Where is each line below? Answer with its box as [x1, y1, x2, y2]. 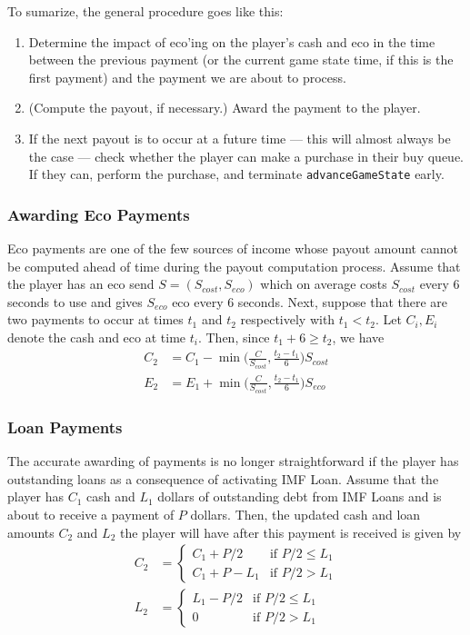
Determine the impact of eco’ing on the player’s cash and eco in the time [28, 32, 435, 51]
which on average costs [260, 274, 387, 293]
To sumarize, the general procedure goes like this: [7, 2, 284, 20]
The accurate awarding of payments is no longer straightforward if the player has [7, 451, 459, 471]
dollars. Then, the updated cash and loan [190, 505, 421, 524]
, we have [332, 328, 385, 346]
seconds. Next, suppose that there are [237, 292, 448, 311]
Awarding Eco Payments [7, 203, 190, 225]
